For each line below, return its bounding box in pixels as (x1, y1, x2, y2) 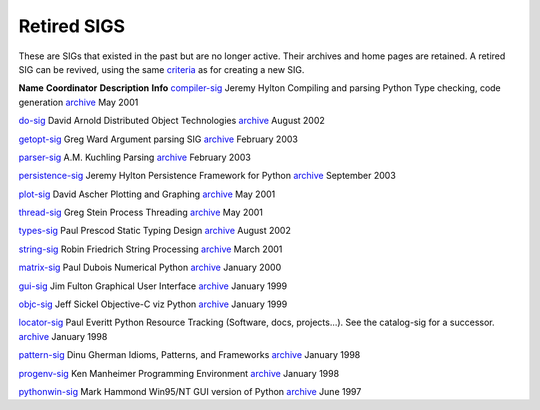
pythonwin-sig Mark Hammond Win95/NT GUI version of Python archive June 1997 (18, 385, 362, 397)
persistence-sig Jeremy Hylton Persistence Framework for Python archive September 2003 (18, 170, 397, 182)
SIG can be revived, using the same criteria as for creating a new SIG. (18, 63, 305, 75)
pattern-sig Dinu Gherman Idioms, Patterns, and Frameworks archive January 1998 (18, 349, 361, 361)
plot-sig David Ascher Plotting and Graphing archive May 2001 (18, 188, 276, 200)
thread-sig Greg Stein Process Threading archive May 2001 (18, 206, 264, 219)
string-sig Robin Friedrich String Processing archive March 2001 (18, 243, 283, 255)
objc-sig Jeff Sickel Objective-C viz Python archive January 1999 (18, 298, 288, 310)
